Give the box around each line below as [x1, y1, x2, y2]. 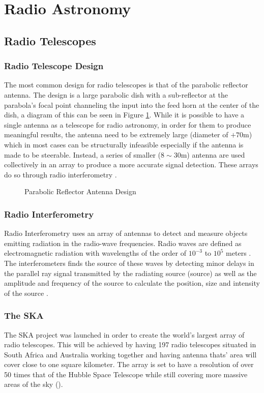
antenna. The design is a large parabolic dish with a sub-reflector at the [4, 89, 228, 100]
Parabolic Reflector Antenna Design [24, 186, 136, 197]
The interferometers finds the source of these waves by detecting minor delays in [4, 257, 254, 268]
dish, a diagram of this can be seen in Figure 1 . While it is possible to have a [4, 109, 245, 120]
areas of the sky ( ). [4, 379, 63, 389]
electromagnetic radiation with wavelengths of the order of [4, 248, 187, 258]
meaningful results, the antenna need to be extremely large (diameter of [4, 129, 228, 140]
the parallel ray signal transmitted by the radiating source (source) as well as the [4, 267, 257, 278]
